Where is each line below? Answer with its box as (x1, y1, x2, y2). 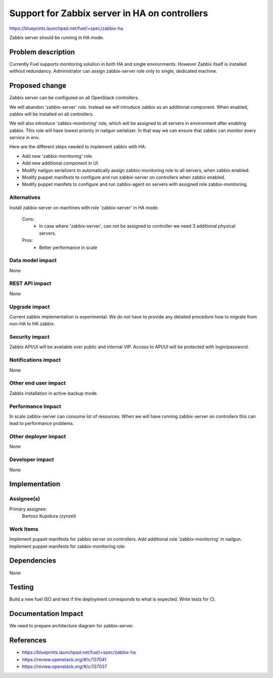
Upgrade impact (9, 303, 50, 310)
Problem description (9, 48, 75, 56)
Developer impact (9, 456, 54, 463)
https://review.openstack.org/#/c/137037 (22, 663, 107, 670)
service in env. (9, 135, 40, 141)
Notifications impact (9, 357, 61, 364)
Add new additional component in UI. (22, 160, 100, 166)
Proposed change (9, 81, 67, 90)
